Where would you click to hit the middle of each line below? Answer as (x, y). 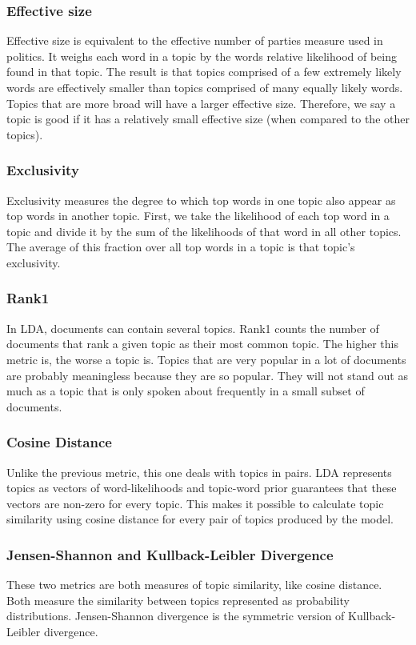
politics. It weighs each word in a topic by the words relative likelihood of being (202, 56)
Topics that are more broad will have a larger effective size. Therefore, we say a (201, 103)
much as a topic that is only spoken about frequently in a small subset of (186, 391)
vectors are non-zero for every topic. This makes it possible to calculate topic (195, 503)
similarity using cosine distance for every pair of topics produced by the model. (200, 519)
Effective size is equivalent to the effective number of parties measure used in (195, 40)
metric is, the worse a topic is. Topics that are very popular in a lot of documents (206, 359)
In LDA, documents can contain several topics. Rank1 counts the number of (193, 328)
